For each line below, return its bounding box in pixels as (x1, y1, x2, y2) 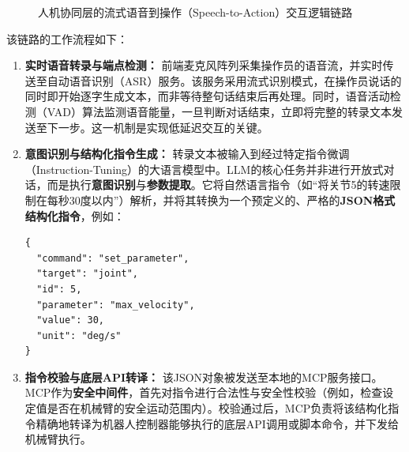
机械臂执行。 (24, 431, 92, 447)
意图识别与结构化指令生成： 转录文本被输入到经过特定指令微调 (24, 145, 350, 162)
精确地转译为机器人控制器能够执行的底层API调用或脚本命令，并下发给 (36, 415, 399, 431)
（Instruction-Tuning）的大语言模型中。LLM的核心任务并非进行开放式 (24, 160, 384, 177)
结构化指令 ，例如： (24, 207, 125, 224)
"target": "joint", (36, 268, 138, 280)
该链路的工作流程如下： (6, 30, 128, 47)
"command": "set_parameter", (36, 252, 189, 264)
